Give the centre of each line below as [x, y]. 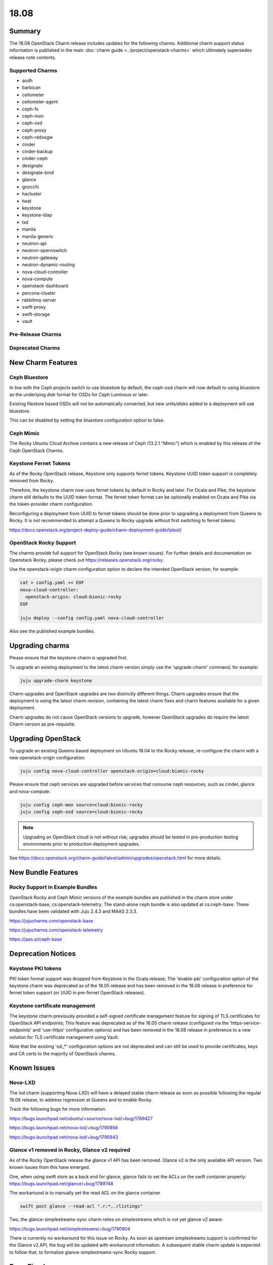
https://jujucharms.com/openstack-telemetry [56, 930]
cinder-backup [37, 151]
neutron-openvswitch [44, 250]
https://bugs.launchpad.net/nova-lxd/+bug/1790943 [64, 1137]
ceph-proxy [34, 130]
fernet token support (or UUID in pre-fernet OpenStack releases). [77, 993]
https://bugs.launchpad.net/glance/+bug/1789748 [61, 1184]
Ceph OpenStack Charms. [37, 450]
